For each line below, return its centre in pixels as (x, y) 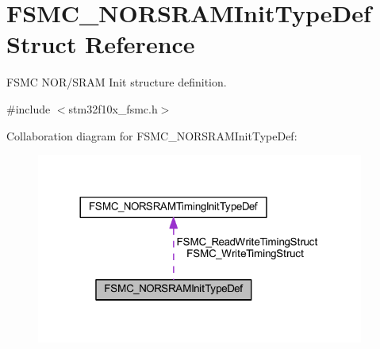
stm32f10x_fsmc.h (113, 108)
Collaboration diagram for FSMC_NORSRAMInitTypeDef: (152, 135)
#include (29, 108)
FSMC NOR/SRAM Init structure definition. (117, 82)
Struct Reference (101, 44)
